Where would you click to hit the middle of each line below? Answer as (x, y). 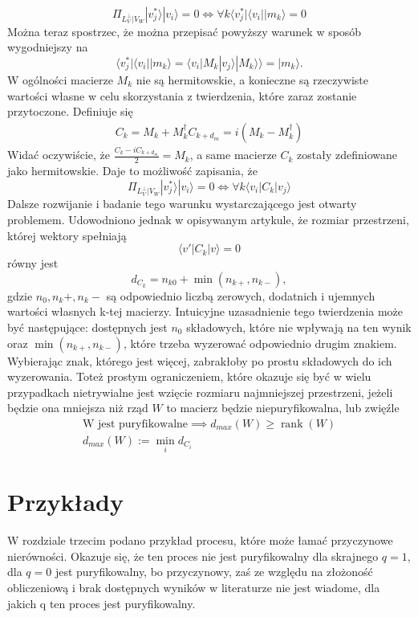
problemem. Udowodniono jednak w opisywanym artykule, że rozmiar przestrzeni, (208, 219)
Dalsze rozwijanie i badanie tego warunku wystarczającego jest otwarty (182, 204)
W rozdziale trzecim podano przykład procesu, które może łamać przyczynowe (200, 540)
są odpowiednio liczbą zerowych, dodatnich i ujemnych (241, 295)
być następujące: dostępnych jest (87, 327)
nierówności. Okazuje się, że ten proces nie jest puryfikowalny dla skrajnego (193, 556)
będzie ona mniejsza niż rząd (78, 408)
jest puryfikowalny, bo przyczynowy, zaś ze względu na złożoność (214, 572)
